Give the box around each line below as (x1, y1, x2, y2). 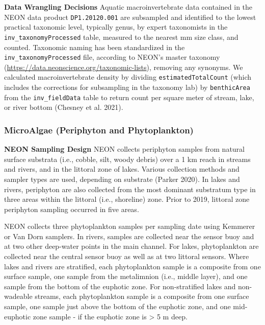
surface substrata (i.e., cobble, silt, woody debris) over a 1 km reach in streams (4, 153, 251, 164)
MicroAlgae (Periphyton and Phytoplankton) (4, 123, 194, 136)
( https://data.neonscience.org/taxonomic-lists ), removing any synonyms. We (4, 61, 243, 72)
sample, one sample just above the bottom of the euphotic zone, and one (4, 301, 231, 312)
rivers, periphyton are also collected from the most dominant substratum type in (4, 183, 256, 194)
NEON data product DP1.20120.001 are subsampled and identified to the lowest (4, 11, 256, 22)
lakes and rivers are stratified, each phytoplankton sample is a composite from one (4, 261, 261, 271)
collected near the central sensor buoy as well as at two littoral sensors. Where (4, 251, 249, 262)
